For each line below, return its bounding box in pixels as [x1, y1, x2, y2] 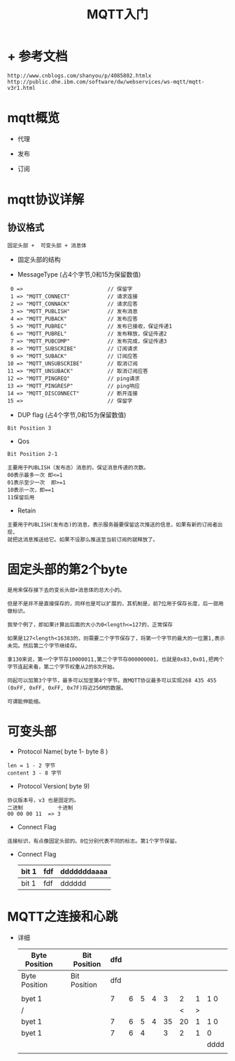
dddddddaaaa [60, 866, 108, 876]
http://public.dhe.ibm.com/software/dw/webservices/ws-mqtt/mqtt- [7, 78, 205, 85]
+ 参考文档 [7, 48, 68, 65]
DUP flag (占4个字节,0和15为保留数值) [17, 410, 127, 419]
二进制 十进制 [7, 804, 73, 811]
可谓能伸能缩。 [7, 698, 44, 705]
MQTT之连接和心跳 [7, 909, 118, 924]
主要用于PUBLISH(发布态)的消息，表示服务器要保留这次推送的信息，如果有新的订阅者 [7, 521, 218, 528]
